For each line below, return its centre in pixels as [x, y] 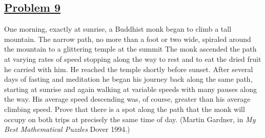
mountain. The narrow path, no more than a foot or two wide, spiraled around [128, 39]
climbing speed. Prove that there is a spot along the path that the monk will [125, 109]
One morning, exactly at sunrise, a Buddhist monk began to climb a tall [118, 29]
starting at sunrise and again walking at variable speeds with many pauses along [130, 89]
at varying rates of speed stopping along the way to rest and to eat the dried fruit [133, 59]
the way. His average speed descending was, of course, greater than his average [127, 99]
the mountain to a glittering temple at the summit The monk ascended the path [130, 49]
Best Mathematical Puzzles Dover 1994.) [67, 129]
